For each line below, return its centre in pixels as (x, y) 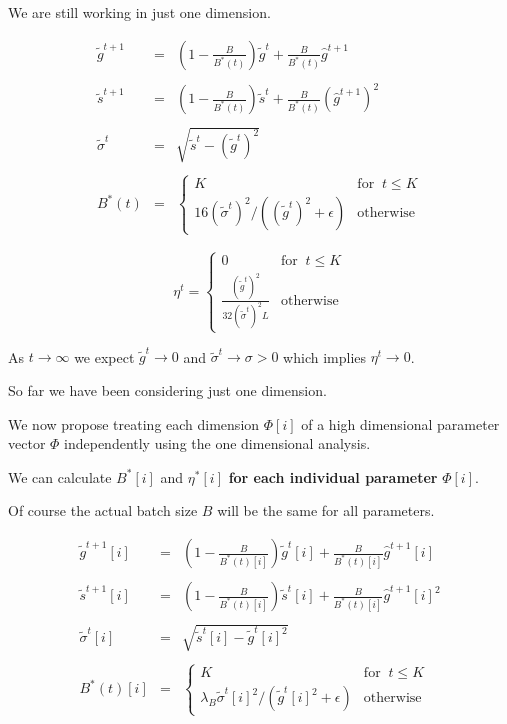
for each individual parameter (333, 476)
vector (27, 443)
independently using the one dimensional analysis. (217, 443)
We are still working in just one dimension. (139, 12)
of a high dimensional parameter (400, 423)
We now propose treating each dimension (134, 423)
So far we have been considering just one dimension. (167, 390)
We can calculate (60, 476)
